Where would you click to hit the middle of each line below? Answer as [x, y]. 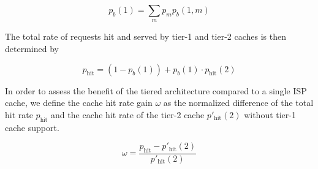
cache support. [32, 127]
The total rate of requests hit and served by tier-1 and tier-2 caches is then [146, 36]
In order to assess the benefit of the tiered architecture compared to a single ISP [156, 90]
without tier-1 [270, 114]
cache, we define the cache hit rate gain [79, 103]
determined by [32, 48]
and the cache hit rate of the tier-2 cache [128, 114]
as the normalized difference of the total [238, 103]
